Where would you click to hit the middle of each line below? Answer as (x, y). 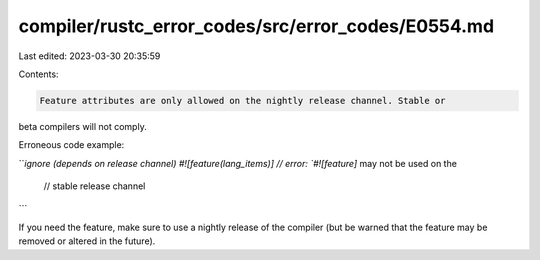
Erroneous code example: (71, 145)
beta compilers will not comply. (82, 126)
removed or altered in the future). (87, 241)
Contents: (38, 74)
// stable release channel (94, 186)
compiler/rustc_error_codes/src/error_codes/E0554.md (256, 26)
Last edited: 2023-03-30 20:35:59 (89, 56)
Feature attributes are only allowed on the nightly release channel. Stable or (242, 100)
